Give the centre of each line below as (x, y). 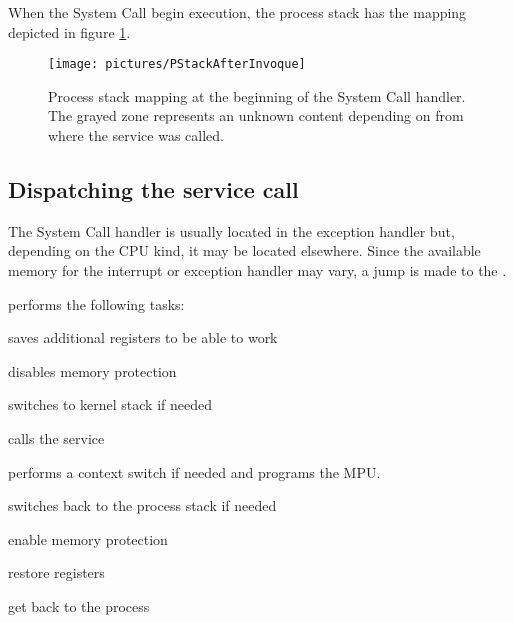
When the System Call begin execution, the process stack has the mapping (237, 12)
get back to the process (79, 605)
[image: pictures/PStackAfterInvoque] (177, 64)
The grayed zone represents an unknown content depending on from (256, 115)
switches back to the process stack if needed (142, 505)
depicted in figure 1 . (69, 31)
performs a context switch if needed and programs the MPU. (194, 471)
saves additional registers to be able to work (143, 337)
